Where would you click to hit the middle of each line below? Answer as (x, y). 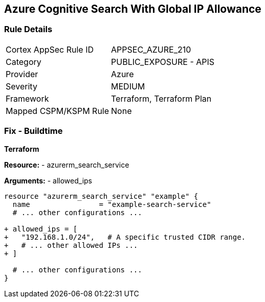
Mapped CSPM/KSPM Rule (58, 111)
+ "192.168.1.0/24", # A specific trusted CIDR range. (125, 237)
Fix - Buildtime (34, 131)
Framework (27, 98)
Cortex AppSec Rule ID (50, 49)
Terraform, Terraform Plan (161, 98)
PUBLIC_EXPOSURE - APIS (163, 62)
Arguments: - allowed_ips (48, 180)
